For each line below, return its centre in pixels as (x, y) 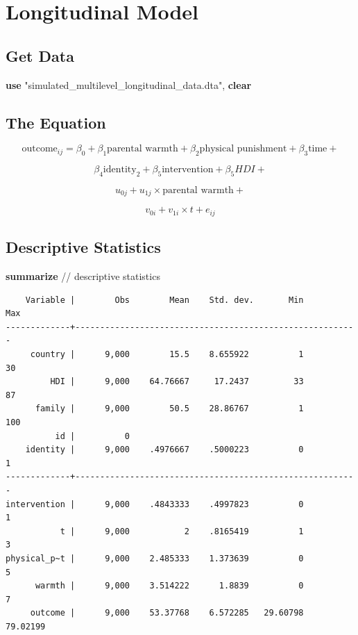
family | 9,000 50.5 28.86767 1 (169, 409)
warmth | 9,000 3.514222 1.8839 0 (169, 586)
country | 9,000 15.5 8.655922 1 (167, 355)
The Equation (56, 122)
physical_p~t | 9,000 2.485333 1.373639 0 (155, 558)
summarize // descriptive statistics (83, 276)
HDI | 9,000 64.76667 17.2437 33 (177, 382)
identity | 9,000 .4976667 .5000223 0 (164, 450)
